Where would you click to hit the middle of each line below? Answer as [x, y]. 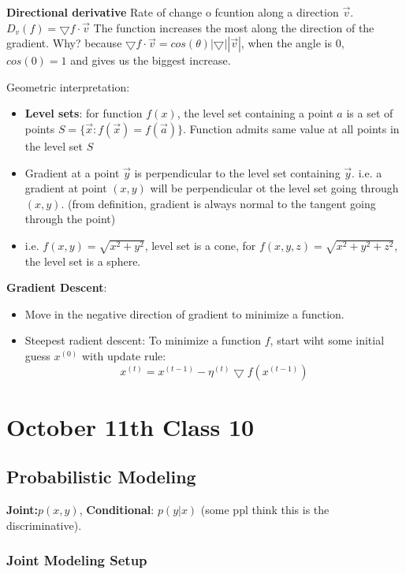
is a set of [370, 113]
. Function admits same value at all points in [291, 128]
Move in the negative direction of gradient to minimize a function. [184, 313]
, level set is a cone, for [200, 245]
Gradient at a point [72, 172]
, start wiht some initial [327, 340]
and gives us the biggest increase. [151, 60]
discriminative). [44, 525]
